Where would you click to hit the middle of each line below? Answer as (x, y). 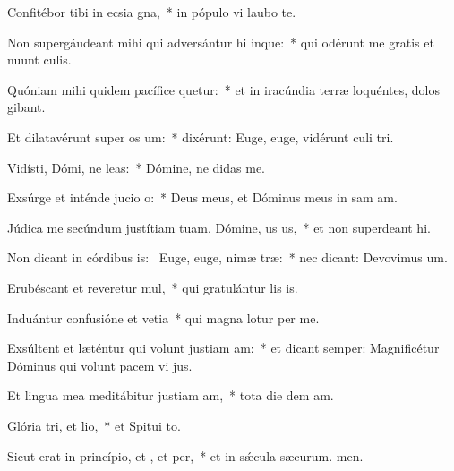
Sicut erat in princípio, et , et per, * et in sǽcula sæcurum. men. (185, 455)
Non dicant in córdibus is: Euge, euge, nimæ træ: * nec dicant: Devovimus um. (227, 257)
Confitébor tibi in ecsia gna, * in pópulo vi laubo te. (152, 12)
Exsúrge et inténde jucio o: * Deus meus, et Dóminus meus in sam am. (202, 197)
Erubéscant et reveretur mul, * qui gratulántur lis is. (153, 287)
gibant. (26, 107)
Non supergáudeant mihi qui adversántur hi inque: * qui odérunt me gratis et (221, 42)
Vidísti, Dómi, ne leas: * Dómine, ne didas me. (136, 167)
